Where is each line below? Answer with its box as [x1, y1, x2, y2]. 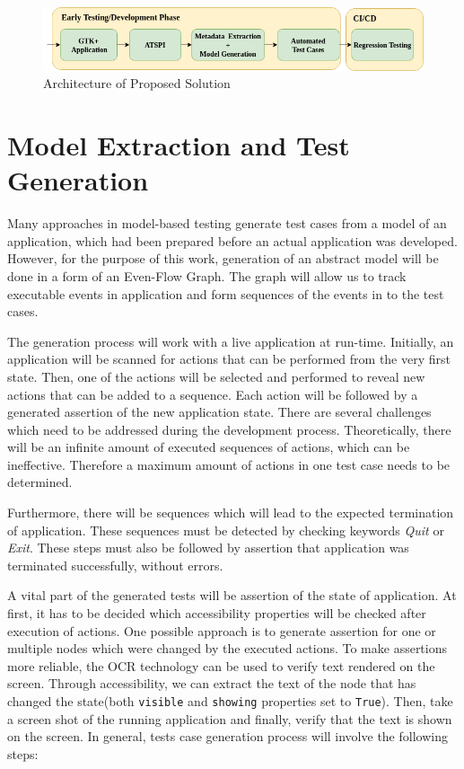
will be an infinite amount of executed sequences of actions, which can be [7, 438, 410, 456]
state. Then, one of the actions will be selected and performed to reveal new [7, 367, 425, 385]
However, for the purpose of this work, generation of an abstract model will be [7, 249, 439, 268]
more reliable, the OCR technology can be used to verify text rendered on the [7, 656, 435, 675]
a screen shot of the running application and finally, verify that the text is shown [7, 709, 452, 728]
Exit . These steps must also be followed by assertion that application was [7, 538, 409, 557]
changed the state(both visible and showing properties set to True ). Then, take [7, 692, 453, 710]
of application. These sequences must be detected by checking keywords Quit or [7, 520, 444, 539]
